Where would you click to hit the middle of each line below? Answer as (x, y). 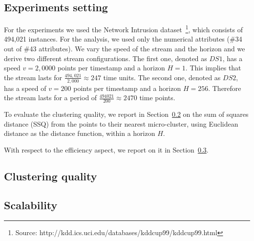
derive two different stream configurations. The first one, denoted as (106, 58)
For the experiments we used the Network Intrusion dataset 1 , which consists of (123, 29)
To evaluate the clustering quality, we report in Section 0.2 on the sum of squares (126, 114)
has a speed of (25, 88)
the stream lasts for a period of (51, 98)
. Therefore (225, 88)
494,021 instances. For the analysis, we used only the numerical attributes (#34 (123, 39)
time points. (157, 98)
